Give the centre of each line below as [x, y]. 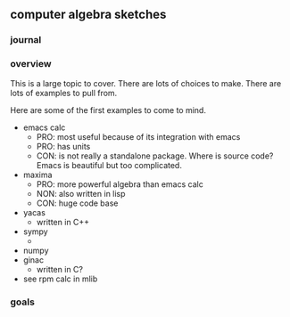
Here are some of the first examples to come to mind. [108, 110]
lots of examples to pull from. [64, 93]
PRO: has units [63, 146]
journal [26, 40]
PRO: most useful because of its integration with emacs [138, 136]
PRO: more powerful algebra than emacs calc [120, 184]
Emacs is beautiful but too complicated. [109, 165]
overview [31, 64]
